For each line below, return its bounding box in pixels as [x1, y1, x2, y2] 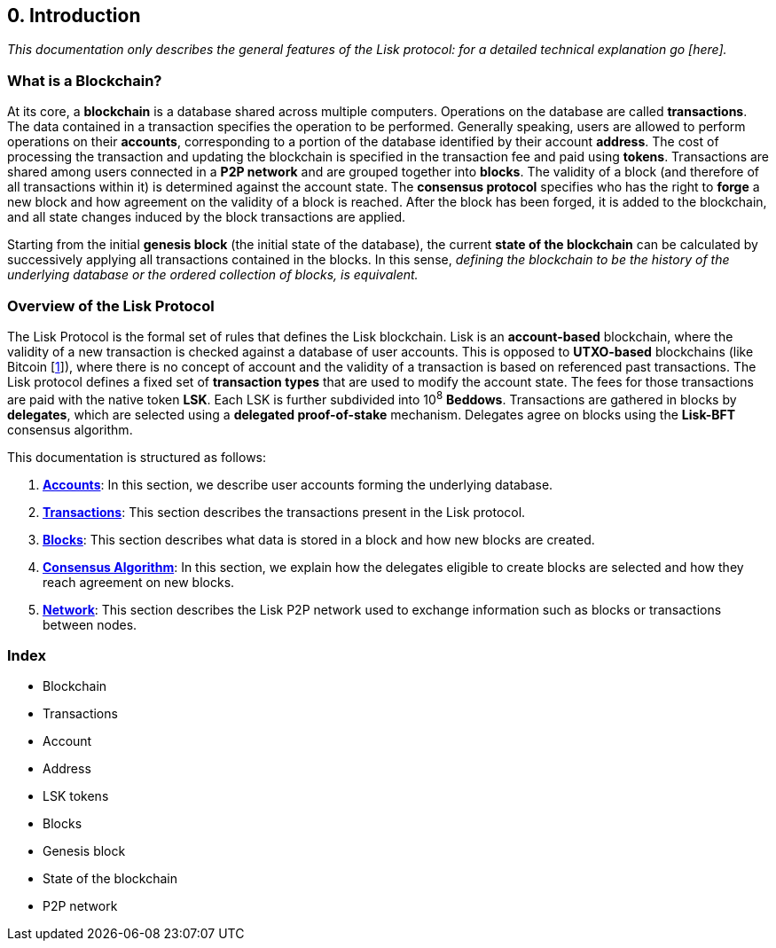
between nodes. [43, 616, 137, 632]
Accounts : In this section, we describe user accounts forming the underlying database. [43, 476, 553, 492]
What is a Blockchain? [7, 71, 162, 90]
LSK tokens [43, 788, 109, 804]
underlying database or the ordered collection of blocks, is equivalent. [7, 267, 419, 283]
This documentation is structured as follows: [7, 449, 267, 465]
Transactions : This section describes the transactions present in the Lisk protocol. [43, 504, 526, 520]
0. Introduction [7, 4, 141, 27]
